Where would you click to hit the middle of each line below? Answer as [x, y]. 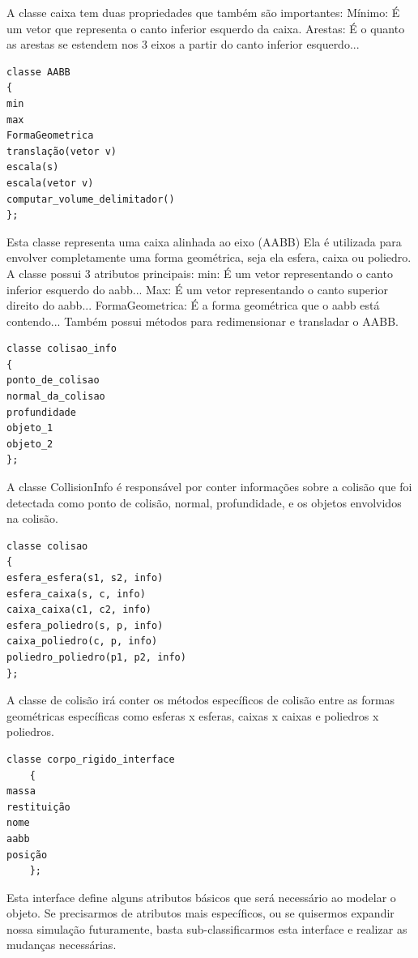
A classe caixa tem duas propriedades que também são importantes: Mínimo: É [203, 12]
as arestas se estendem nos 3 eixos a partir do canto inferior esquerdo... [183, 44]
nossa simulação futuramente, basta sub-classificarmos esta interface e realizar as [207, 928]
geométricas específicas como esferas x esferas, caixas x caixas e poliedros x [193, 715]
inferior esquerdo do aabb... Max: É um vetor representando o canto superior [197, 289]
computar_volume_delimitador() [91, 199]
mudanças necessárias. [62, 945]
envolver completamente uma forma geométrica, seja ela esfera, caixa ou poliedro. [209, 257]
